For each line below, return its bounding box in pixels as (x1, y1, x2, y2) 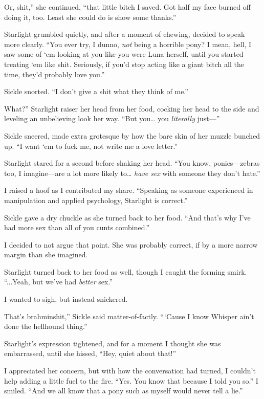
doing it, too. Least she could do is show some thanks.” (4, 11, 177, 22)
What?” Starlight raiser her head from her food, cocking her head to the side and (4, 103, 259, 114)
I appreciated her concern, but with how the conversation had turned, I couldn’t (4, 365, 256, 376)
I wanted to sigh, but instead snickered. (4, 294, 128, 304)
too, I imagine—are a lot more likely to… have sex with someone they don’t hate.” (4, 167, 260, 178)
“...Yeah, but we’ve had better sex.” (4, 276, 113, 287)
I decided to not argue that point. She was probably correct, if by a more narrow (4, 239, 258, 250)
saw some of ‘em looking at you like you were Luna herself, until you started (4, 49, 244, 59)
